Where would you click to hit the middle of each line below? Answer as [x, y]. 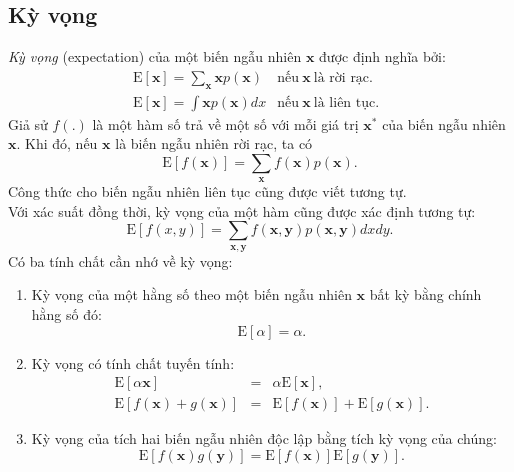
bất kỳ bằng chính [425, 294]
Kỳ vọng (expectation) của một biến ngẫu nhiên [155, 56]
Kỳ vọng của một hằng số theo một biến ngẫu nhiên [191, 294]
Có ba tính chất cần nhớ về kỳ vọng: [120, 260]
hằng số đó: [66, 314]
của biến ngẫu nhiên [444, 123]
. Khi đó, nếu [57, 143]
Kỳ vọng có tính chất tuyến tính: [133, 362]
